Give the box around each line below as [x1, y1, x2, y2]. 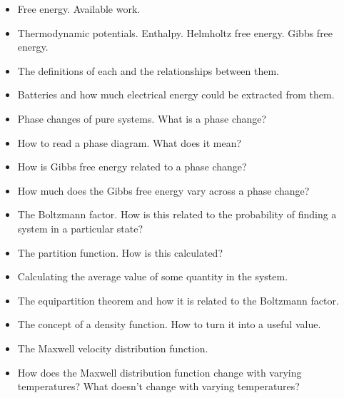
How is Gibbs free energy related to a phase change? [17, 159, 247, 174]
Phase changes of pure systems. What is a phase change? [17, 111, 267, 126]
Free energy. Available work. [17, 1, 141, 16]
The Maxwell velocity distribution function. [17, 340, 208, 355]
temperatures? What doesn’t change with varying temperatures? [17, 379, 300, 394]
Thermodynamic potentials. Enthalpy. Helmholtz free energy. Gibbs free [17, 25, 333, 40]
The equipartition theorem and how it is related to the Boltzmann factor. [17, 292, 339, 307]
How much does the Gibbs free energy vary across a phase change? [17, 183, 310, 198]
